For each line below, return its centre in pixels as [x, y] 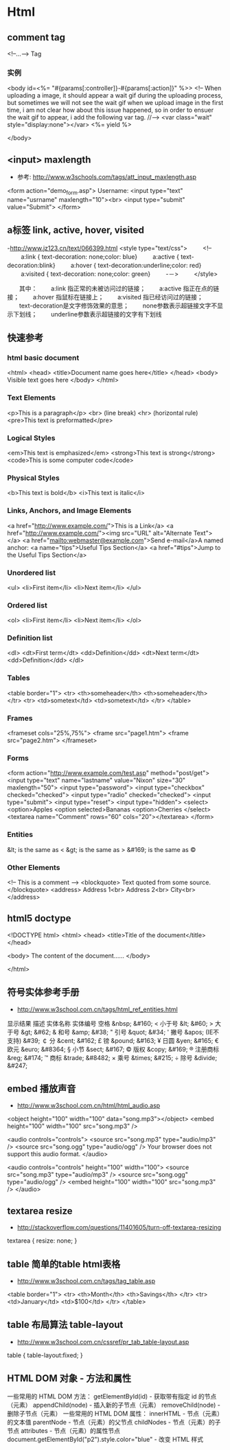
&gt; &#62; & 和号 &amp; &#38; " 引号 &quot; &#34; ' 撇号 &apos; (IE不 [120, 1032]
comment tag [36, 37]
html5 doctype [39, 918]
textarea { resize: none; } [42, 1241]
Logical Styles [31, 438]
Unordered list [32, 573]
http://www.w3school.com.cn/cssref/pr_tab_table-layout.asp [103, 1342]
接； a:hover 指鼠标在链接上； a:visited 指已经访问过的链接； [105, 297]
